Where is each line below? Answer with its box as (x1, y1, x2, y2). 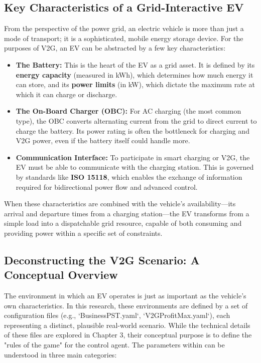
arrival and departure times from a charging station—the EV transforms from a (4, 208, 249, 218)
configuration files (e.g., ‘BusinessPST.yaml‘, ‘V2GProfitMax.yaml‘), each (4, 310, 230, 320)
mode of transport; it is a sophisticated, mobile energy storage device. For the (4, 33, 243, 43)
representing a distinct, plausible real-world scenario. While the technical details (4, 319, 250, 330)
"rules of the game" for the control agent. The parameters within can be (4, 339, 225, 350)
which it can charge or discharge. (16, 89, 117, 99)
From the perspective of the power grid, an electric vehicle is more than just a (4, 23, 244, 34)
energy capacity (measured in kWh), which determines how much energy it (16, 69, 253, 80)
